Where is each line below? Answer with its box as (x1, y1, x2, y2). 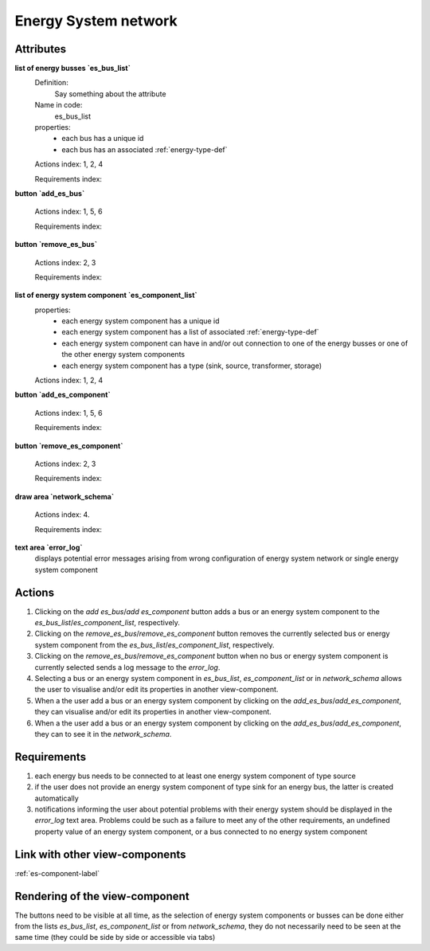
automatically (34, 793, 79, 803)
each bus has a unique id (61, 134, 144, 143)
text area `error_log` (14, 542, 83, 552)
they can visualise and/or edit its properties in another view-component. (34, 707, 272, 717)
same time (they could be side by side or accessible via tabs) (14, 933, 216, 942)
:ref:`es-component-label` (14, 868, 100, 878)
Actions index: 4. (34, 510, 90, 519)
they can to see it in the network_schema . (34, 729, 172, 738)
